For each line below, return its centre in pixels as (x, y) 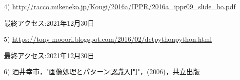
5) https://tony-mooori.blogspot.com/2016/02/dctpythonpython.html (108, 39)
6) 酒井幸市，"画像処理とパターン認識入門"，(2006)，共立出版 (102, 72)
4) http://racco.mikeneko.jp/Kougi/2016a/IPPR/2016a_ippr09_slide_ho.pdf (120, 6)
